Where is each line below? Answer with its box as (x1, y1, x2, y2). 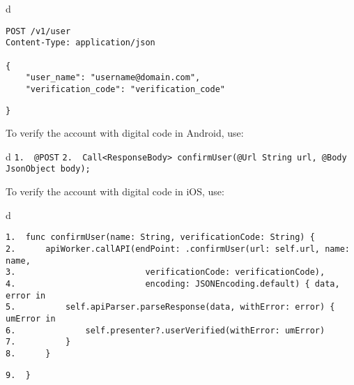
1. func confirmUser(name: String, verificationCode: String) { (6, 232, 315, 243)
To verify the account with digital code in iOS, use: (6, 184, 224, 199)
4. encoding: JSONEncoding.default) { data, (6, 278, 340, 289)
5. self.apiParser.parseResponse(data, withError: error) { (6, 302, 335, 312)
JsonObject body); (6, 164, 91, 174)
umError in (6, 313, 56, 324)
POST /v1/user (6, 26, 71, 36)
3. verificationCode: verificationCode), (6, 267, 325, 278)
